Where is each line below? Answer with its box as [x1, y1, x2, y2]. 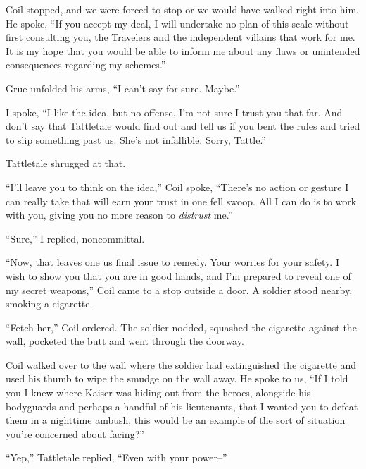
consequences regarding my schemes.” [6, 57, 166, 72]
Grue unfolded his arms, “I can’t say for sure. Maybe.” [6, 80, 240, 95]
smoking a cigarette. [6, 296, 93, 311]
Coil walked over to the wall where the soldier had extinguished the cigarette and [6, 357, 357, 372]
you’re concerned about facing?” [6, 426, 144, 441]
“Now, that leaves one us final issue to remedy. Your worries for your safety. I [6, 255, 339, 269]
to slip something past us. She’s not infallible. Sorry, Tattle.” [6, 132, 266, 147]
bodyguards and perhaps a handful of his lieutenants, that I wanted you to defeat [6, 398, 358, 413]
